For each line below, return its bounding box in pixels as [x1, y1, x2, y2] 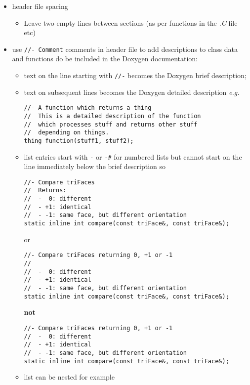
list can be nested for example [24, 372, 115, 382]
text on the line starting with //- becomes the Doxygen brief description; [24, 70, 247, 81]
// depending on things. [24, 129, 109, 136]
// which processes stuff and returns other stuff [24, 121, 198, 128]
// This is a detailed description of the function [24, 112, 201, 120]
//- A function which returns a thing [24, 104, 152, 112]
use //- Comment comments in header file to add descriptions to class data [12, 43, 238, 54]
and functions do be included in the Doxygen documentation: [12, 53, 198, 64]
